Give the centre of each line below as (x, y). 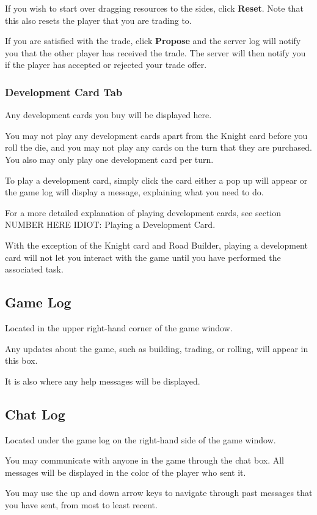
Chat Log (35, 414)
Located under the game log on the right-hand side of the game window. (140, 439)
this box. (21, 360)
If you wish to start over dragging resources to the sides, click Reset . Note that (154, 8)
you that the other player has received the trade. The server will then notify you (155, 52)
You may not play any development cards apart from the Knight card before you (156, 135)
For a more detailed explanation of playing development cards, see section (143, 212)
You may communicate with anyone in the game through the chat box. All (144, 460)
